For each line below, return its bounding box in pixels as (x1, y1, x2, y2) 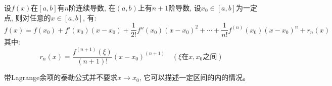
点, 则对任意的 (4, 12, 51, 22)
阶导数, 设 (168, 2, 201, 12)
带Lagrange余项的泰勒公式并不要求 (4, 72, 118, 82)
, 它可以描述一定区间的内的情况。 (139, 72, 250, 82)
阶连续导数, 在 (69, 2, 116, 12)
